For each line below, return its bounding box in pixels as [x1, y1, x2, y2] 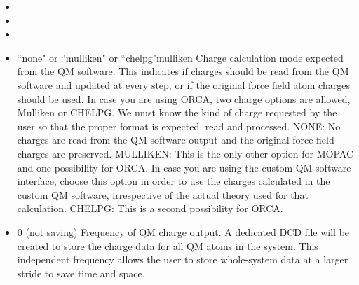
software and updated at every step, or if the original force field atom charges [17, 77, 350, 92]
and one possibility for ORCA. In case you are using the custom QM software [17, 160, 351, 174]
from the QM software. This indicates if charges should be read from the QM [17, 64, 349, 78]
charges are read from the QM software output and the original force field [17, 132, 334, 147]
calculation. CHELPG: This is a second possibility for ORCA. [17, 201, 283, 216]
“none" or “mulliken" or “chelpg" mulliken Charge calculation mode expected [17, 50, 344, 64]
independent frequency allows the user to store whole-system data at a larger [17, 252, 348, 267]
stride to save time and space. [17, 265, 145, 280]
